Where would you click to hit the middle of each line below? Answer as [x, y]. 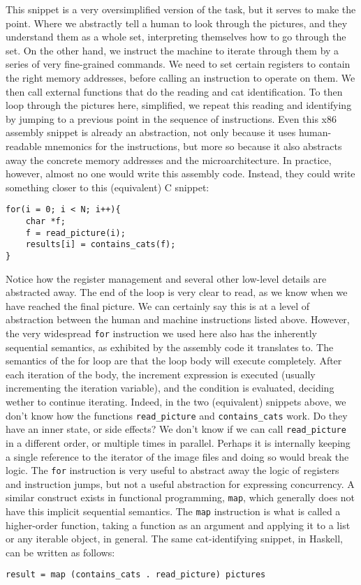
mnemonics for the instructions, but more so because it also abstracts [193, 146]
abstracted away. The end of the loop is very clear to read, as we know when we [177, 292]
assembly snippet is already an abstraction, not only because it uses [151, 132]
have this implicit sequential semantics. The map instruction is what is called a [173, 511]
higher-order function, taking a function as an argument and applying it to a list [178, 525]
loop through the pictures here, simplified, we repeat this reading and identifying [179, 105]
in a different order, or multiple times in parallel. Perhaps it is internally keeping [178, 442]
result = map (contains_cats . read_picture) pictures [136, 575]
